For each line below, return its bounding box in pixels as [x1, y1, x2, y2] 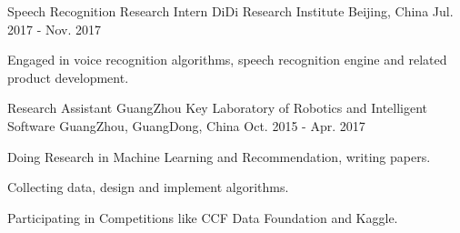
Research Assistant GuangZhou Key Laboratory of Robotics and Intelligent [7, 98, 428, 117]
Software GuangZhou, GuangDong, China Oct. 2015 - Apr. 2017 [7, 116, 365, 135]
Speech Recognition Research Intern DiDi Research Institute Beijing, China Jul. [7, 2, 454, 20]
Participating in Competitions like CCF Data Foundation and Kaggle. [7, 208, 398, 227]
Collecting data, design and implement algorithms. [7, 177, 289, 197]
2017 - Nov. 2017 [7, 19, 102, 38]
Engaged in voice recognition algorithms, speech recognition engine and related [7, 50, 447, 69]
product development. [7, 67, 129, 86]
